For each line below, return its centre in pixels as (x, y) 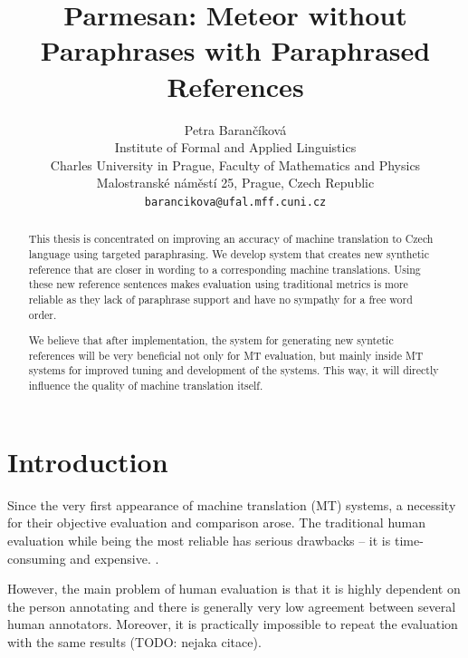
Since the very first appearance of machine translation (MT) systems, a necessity (232, 504)
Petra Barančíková (235, 129)
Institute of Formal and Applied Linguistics (235, 147)
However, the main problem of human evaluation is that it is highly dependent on (234, 589)
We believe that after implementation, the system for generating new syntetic (211, 340)
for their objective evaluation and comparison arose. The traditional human (216, 523)
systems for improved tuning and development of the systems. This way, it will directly (234, 370)
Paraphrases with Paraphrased (235, 50)
